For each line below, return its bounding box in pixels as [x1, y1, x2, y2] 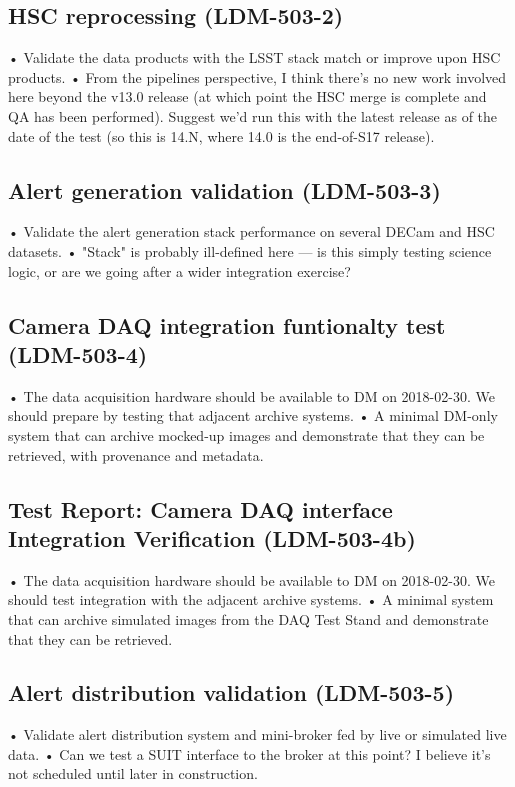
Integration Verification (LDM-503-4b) [8, 522, 416, 553]
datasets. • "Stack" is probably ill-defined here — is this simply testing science [8, 240, 492, 261]
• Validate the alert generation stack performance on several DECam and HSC [8, 221, 495, 242]
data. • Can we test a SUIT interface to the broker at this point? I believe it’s [8, 743, 491, 764]
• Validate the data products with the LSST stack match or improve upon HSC [8, 47, 501, 68]
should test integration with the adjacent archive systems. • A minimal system [8, 589, 494, 610]
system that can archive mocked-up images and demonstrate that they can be [8, 424, 485, 445]
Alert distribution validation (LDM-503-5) [8, 677, 455, 708]
